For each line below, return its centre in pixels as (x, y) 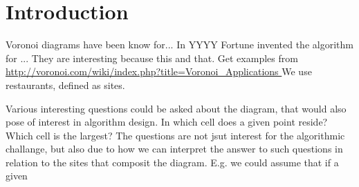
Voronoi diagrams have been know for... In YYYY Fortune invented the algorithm (179, 45)
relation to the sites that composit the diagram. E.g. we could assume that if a (172, 162)
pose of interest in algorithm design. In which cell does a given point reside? (167, 122)
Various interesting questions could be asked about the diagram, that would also (176, 108)
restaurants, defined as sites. (65, 85)
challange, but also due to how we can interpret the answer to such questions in (174, 149)
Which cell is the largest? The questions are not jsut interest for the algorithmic (175, 135)
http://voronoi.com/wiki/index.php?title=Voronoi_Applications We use (159, 71)
